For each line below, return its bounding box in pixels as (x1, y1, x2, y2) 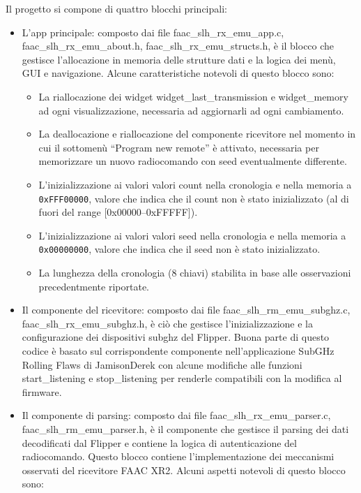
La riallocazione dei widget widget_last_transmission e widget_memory (38, 89, 348, 103)
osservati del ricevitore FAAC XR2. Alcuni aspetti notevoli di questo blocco (22, 462, 346, 477)
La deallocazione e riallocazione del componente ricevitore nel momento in (38, 126, 356, 141)
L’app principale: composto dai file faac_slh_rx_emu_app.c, (22, 24, 284, 39)
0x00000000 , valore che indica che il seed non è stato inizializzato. (38, 242, 321, 256)
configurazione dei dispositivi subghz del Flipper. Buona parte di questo (22, 330, 330, 344)
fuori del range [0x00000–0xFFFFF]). (38, 205, 198, 219)
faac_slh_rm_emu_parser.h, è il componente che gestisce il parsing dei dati (22, 421, 349, 436)
